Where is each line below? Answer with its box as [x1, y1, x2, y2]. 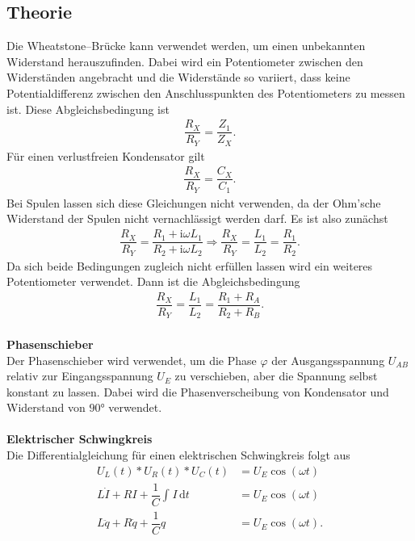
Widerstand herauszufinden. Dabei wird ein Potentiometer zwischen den [6, 52, 363, 69]
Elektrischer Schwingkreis [6, 430, 153, 447]
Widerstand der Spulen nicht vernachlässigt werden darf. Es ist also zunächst [6, 210, 388, 227]
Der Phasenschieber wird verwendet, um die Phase [6, 351, 257, 368]
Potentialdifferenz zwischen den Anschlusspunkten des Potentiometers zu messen [6, 84, 405, 101]
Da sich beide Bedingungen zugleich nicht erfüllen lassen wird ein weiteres [6, 257, 373, 274]
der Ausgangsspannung [271, 351, 385, 368]
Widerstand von [6, 399, 86, 416]
